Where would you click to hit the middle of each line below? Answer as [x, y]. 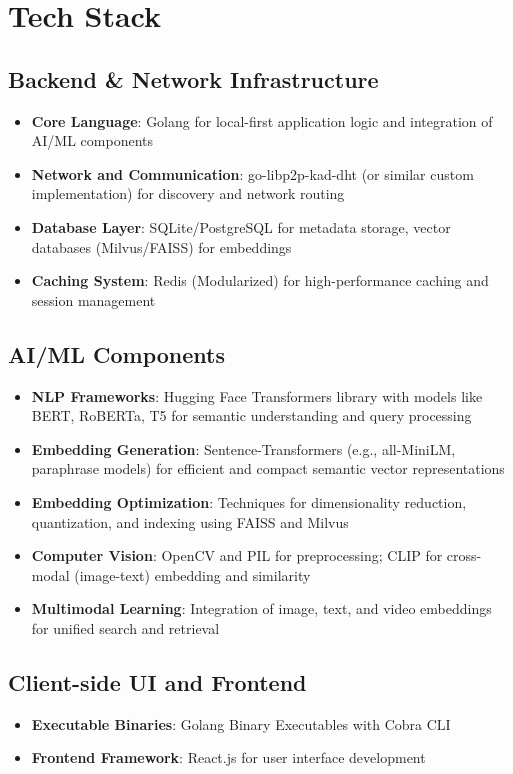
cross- [464, 555]
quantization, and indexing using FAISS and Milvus [190, 521]
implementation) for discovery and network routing [188, 193]
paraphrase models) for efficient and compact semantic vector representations [268, 468]
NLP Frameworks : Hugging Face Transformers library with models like [257, 395]
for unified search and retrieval [125, 627]
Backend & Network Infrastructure [193, 78]
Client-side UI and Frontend [157, 681]
